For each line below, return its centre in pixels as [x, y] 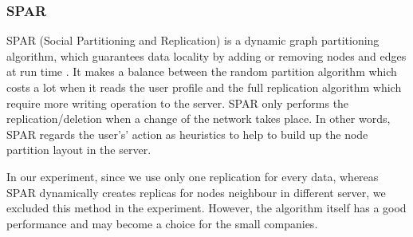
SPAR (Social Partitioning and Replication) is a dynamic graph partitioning [193, 40]
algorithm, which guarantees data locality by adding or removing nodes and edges [206, 55]
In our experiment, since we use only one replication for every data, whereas [193, 176]
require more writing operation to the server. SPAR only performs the [178, 103]
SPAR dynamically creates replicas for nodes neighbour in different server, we [196, 192]
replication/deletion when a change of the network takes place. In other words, [199, 118]
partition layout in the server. [79, 150]
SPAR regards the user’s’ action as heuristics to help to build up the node [187, 134]
